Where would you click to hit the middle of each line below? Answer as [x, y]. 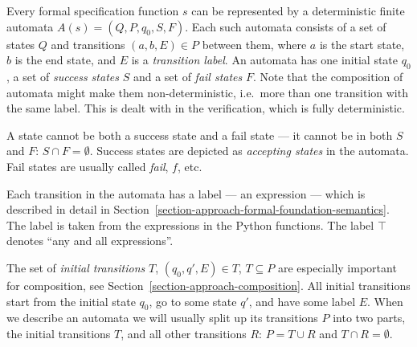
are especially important [337, 267]
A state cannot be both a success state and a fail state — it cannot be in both [200, 135]
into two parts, [369, 318]
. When [385, 301]
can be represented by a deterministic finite [298, 10]
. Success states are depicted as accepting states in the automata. [249, 151]
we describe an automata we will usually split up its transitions [162, 318]
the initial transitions [59, 333]
